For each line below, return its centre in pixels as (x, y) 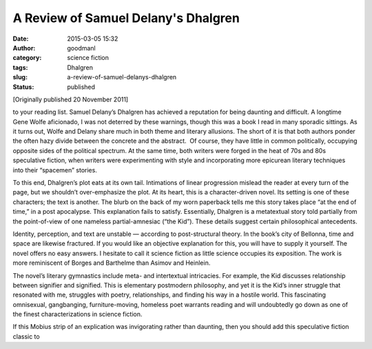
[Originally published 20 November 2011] (71, 99)
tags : (20, 67)
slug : (20, 77)
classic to (27, 336)
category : (27, 58)
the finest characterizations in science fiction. (77, 315)
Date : (21, 39)
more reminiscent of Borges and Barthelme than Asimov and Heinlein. (112, 263)
